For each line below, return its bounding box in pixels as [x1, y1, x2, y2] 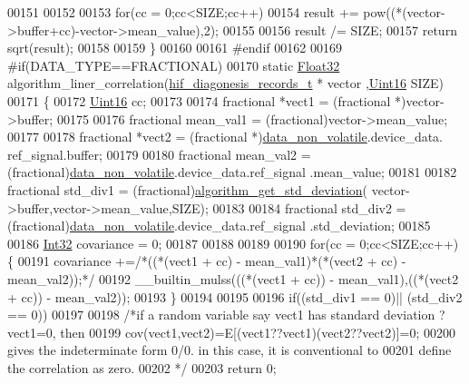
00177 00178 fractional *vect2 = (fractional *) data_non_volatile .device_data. [7, 127, 444, 146]
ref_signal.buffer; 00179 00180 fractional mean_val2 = [7, 144, 311, 163]
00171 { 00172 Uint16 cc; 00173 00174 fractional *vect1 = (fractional [7, 91, 391, 110]
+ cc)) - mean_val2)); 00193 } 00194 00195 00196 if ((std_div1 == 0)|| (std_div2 [7, 287, 463, 306]
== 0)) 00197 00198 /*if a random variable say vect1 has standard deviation [7, 305, 435, 324]
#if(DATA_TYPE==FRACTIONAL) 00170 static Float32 [7, 55, 340, 74]
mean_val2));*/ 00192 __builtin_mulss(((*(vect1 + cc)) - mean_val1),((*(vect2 [7, 269, 459, 288]
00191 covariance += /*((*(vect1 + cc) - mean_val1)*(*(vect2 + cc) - [17, 251, 406, 271]
